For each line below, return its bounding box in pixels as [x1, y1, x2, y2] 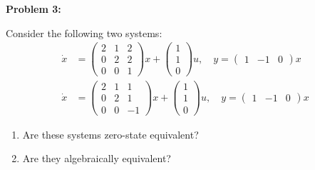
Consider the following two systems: [6, 25, 162, 40]
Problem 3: [6, 1, 61, 16]
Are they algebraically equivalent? [22, 151, 171, 166]
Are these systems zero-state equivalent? [22, 126, 199, 141]
